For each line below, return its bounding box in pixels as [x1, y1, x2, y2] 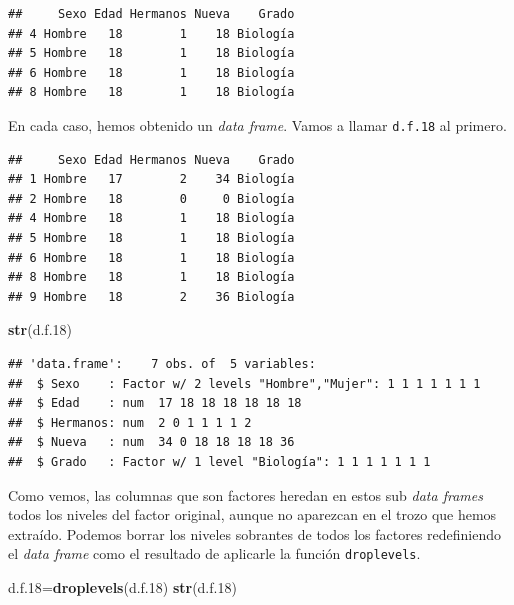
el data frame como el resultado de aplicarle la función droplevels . [8, 543, 421, 564]
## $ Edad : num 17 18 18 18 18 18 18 [8, 396, 302, 411]
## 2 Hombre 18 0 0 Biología [8, 191, 295, 206]
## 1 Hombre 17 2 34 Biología [8, 172, 295, 187]
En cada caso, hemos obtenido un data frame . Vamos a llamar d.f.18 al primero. [8, 114, 507, 135]
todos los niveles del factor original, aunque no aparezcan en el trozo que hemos [8, 504, 497, 525]
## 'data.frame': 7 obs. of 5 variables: [8, 356, 316, 371]
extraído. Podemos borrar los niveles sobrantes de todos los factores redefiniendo [8, 523, 502, 544]
